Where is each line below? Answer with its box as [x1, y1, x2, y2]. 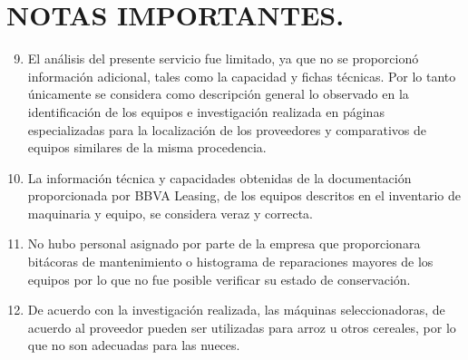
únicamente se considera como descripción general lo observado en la [27, 84, 409, 103]
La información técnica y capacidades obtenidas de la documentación [27, 168, 412, 187]
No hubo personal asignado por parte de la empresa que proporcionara [27, 234, 421, 253]
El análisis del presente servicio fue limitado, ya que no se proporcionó [27, 49, 419, 68]
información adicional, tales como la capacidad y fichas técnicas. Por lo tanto [27, 66, 456, 85]
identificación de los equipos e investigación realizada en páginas [27, 102, 385, 121]
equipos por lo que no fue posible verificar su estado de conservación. [27, 269, 411, 288]
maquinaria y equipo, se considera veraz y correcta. [27, 203, 313, 222]
